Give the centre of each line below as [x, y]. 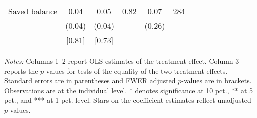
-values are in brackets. [217, 80]
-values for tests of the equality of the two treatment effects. [136, 70]
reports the [21, 70]
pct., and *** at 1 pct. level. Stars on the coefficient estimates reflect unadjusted [128, 100]
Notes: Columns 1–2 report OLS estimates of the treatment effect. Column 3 [122, 61]
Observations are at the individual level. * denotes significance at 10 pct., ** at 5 [129, 90]
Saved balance [33, 11]
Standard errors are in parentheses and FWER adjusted [90, 80]
